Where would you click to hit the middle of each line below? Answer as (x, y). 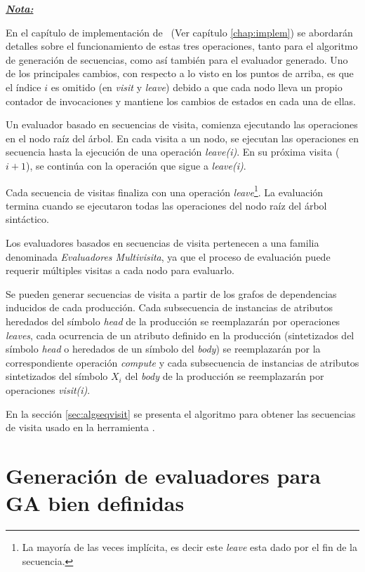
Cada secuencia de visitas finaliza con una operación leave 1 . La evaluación (165, 191)
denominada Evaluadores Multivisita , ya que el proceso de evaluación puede (168, 256)
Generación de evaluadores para (163, 475)
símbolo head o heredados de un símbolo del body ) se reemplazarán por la (163, 349)
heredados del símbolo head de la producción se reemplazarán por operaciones (173, 321)
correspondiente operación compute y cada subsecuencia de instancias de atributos (182, 362)
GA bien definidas (95, 503)
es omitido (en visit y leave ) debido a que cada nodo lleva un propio (197, 87)
